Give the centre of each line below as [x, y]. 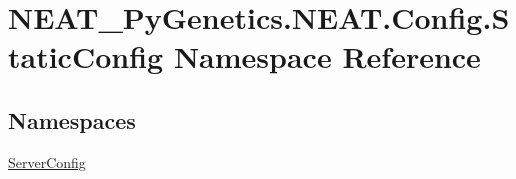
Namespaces [72, 119]
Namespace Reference [327, 56]
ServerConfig [47, 161]
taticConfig [86, 56]
